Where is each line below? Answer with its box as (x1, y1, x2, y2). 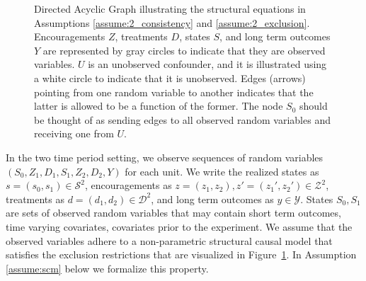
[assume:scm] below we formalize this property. (6, 260, 209, 275)
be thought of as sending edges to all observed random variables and (34, 112, 331, 127)
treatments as (6, 191, 65, 206)
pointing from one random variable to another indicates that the (34, 84, 314, 99)
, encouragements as (85, 178, 172, 193)
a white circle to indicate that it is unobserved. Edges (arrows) (34, 70, 306, 85)
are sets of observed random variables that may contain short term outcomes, (6, 205, 341, 220)
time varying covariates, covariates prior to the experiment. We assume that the (6, 219, 353, 234)
